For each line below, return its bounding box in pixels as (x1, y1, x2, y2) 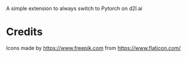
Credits (6, 26, 43, 38)
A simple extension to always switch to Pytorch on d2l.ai (6, 5, 143, 12)
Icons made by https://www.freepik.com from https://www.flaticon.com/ (6, 44, 181, 51)
